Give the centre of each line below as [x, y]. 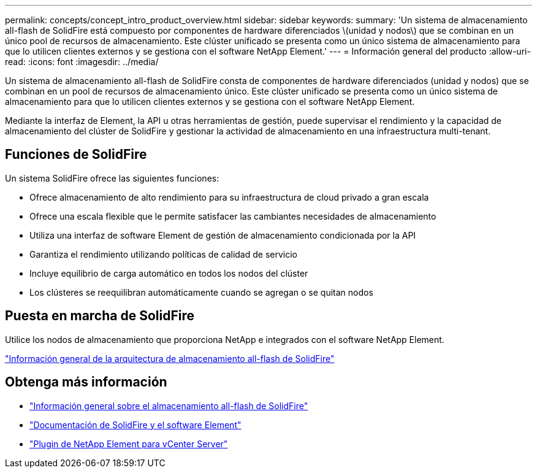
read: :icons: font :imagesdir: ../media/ [82, 62]
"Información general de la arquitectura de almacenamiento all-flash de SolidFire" [170, 358]
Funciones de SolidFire [76, 155]
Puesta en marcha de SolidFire [100, 316]
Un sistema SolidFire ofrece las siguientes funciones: [112, 178]
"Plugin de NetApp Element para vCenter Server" [129, 444]
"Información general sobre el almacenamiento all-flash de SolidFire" [169, 406]
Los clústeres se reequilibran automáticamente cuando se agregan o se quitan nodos [201, 292]
